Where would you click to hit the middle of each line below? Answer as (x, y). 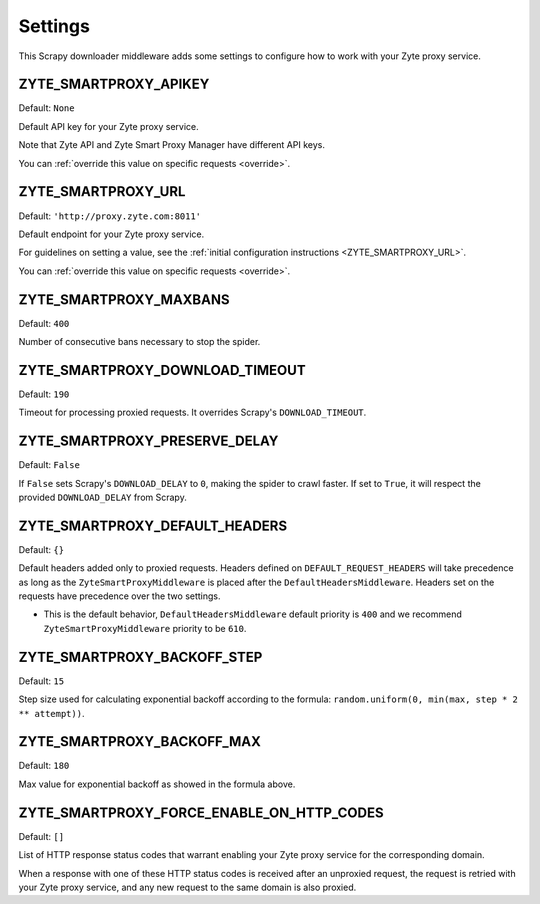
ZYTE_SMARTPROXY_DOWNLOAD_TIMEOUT (162, 370)
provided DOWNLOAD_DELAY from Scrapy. (102, 497)
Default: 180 (44, 766)
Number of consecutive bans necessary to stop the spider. (139, 341)
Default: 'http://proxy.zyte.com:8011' (110, 216)
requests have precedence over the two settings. (119, 596)
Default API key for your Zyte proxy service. (108, 126)
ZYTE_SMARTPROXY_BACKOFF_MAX (140, 741)
